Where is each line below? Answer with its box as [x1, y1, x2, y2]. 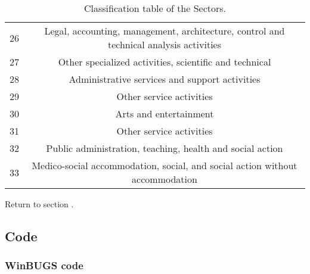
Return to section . [5, 198, 74, 210]
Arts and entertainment [115, 107, 214, 120]
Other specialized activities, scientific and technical [58, 55, 271, 68]
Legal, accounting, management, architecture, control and [44, 24, 285, 38]
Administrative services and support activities [69, 72, 261, 86]
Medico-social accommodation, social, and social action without [32, 158, 297, 172]
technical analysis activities [107, 38, 222, 51]
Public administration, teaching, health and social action [46, 141, 283, 155]
